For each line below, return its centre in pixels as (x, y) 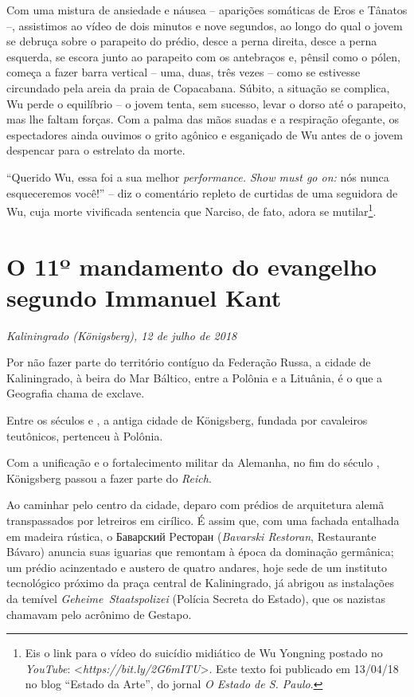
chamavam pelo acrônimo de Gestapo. (99, 614)
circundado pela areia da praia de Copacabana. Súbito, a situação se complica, (198, 87)
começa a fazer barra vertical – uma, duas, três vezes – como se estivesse (184, 72)
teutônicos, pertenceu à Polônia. (85, 435)
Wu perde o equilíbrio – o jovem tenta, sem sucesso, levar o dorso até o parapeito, (206, 103)
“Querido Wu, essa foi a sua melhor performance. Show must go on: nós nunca (198, 176)
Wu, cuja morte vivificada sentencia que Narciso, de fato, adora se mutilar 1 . (191, 210)
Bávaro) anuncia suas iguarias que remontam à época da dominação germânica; (200, 552)
